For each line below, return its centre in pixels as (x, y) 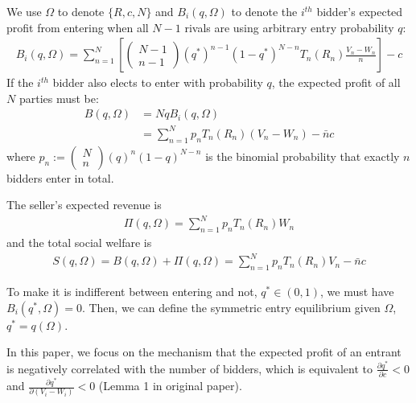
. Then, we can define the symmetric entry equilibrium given (231, 307)
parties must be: (59, 98)
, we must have (357, 292)
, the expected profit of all (336, 82)
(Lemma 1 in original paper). (170, 386)
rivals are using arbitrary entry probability (289, 27)
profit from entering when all (78, 27)
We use (24, 11)
